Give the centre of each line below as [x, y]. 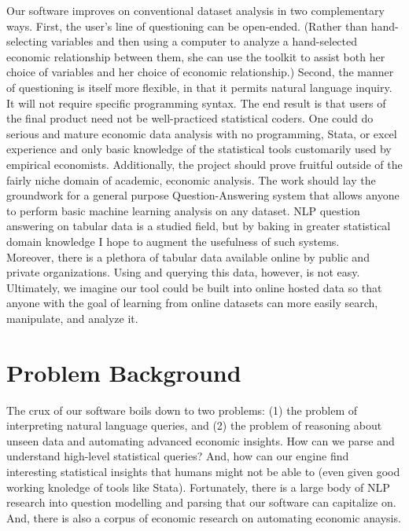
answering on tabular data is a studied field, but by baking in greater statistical [199, 226]
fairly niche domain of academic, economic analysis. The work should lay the [191, 179]
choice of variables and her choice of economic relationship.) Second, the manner [200, 72]
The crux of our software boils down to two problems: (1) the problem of [182, 410]
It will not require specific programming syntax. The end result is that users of [196, 103]
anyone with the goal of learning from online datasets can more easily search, [192, 303]
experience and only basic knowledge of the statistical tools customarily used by [199, 149]
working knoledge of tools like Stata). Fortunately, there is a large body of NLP [198, 487]
